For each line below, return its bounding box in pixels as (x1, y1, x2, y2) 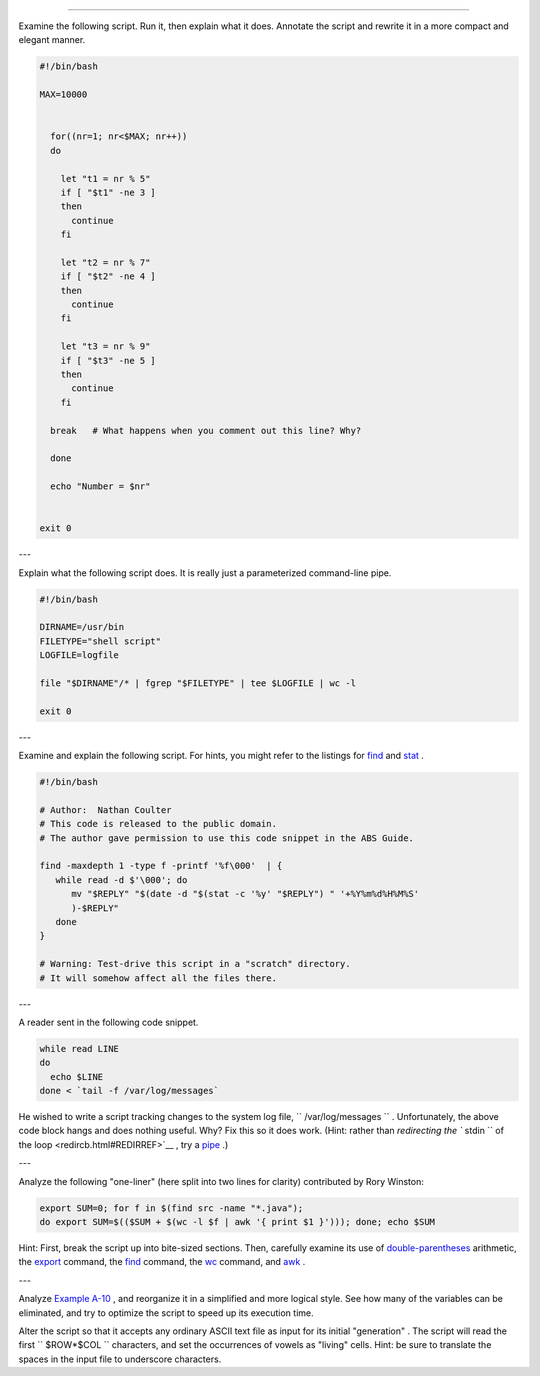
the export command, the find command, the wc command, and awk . (18, 1256, 306, 1268)
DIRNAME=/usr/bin (39, 621, 125, 633)
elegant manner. (18, 34, 86, 46)
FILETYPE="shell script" (39, 635, 162, 647)
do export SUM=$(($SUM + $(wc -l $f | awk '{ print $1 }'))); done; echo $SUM (39, 1216, 435, 1228)
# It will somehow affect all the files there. (39, 972, 277, 984)
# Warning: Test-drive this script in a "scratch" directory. (39, 958, 351, 970)
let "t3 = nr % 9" (60, 341, 151, 352)
